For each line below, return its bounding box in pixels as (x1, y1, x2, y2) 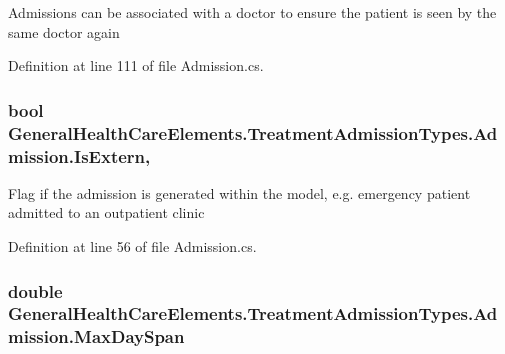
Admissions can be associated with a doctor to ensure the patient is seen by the (8, 2, 497, 22)
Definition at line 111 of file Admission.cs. (8, 55, 264, 76)
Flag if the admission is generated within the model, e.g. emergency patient (8, 182, 471, 203)
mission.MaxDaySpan (8, 324, 185, 349)
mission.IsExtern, (8, 143, 151, 168)
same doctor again (8, 21, 120, 42)
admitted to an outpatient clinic (8, 202, 205, 223)
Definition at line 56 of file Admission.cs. (8, 236, 257, 257)
